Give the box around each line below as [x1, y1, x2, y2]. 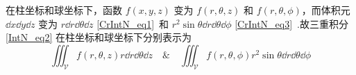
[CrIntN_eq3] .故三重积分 [235, 16, 348, 31]
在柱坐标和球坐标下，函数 [6, 3, 122, 17]
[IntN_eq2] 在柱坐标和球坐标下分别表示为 [6, 30, 192, 44]
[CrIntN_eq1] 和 [96, 16, 169, 31]
